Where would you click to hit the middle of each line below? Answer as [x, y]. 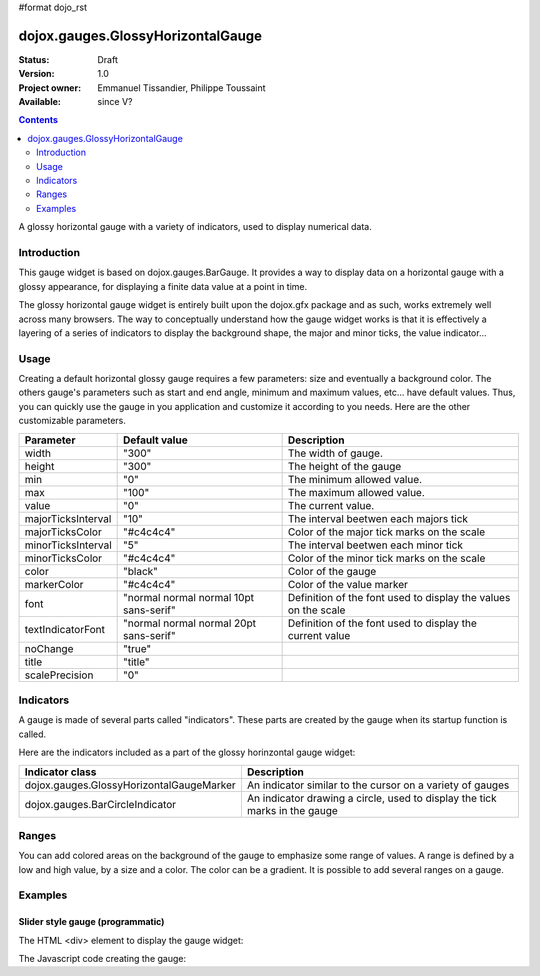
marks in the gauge [292, 810]
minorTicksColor [63, 558]
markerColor [54, 584]
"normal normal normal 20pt [190, 623]
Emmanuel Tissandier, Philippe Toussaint [181, 87]
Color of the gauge [332, 571]
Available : [40, 102]
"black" [141, 571]
